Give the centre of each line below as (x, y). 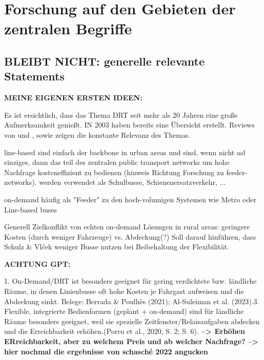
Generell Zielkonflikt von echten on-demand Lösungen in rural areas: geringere (127, 227)
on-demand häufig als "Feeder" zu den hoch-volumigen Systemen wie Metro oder (130, 199)
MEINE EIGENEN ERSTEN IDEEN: (73, 98)
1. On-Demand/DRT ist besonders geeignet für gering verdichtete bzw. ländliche (130, 281)
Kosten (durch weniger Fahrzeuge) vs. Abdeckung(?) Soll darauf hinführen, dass (130, 236)
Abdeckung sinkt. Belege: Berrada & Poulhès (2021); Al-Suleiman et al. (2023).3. (132, 301)
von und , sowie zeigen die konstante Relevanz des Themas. (97, 134)
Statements (34, 76)
